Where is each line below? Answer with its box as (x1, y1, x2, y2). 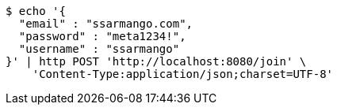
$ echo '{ (6, 5, 66, 17)
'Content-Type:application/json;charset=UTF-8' (32, 68, 334, 80)
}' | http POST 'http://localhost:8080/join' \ (6, 55, 307, 68)
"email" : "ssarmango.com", (18, 17, 193, 30)
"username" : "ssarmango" (18, 43, 180, 55)
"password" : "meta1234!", (18, 30, 186, 43)
